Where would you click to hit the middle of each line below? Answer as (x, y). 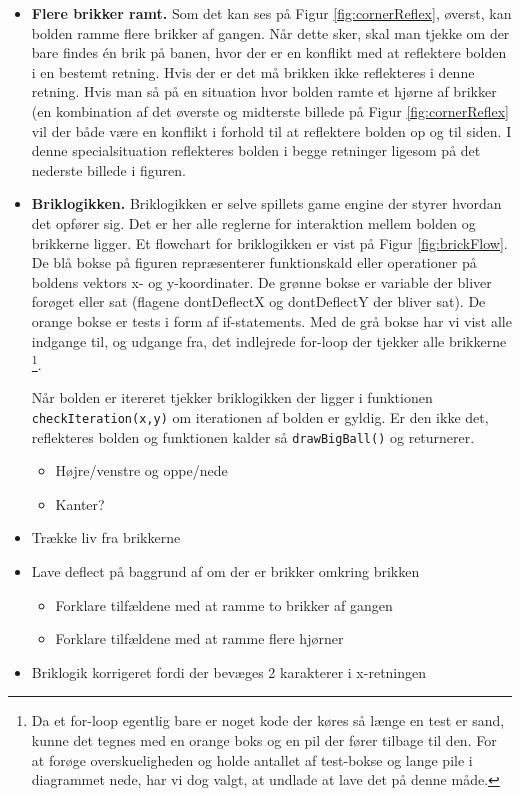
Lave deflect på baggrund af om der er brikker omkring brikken (225, 571)
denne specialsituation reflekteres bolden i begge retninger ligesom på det (256, 150)
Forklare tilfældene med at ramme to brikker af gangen (224, 604)
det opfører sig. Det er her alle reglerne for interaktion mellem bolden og (253, 222)
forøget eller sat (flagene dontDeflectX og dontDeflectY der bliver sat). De (258, 301)
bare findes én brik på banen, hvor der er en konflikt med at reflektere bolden (269, 52)
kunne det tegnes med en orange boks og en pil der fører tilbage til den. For (264, 740)
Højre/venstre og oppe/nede (141, 470)
